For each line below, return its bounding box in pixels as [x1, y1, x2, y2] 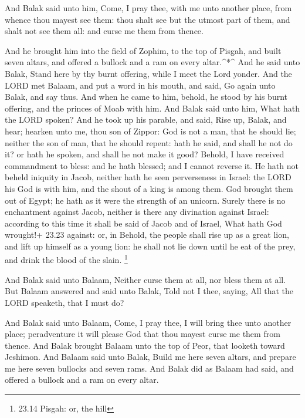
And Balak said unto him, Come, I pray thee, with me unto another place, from [5, 2, 292, 14]
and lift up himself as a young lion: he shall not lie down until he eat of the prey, [5, 240, 296, 252]
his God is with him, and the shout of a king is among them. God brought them [5, 182, 293, 194]
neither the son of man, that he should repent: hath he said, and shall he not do [5, 136, 293, 149]
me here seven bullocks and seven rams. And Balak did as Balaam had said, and [5, 362, 294, 374]
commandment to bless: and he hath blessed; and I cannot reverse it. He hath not [5, 159, 299, 171]
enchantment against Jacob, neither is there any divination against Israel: [5, 205, 269, 218]
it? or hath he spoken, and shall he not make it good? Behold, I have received [5, 148, 284, 160]
